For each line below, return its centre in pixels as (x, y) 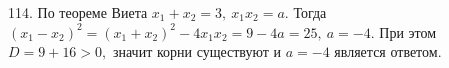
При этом (408, 31)
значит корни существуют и (197, 51)
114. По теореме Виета (78, 12)
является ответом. (388, 51)
